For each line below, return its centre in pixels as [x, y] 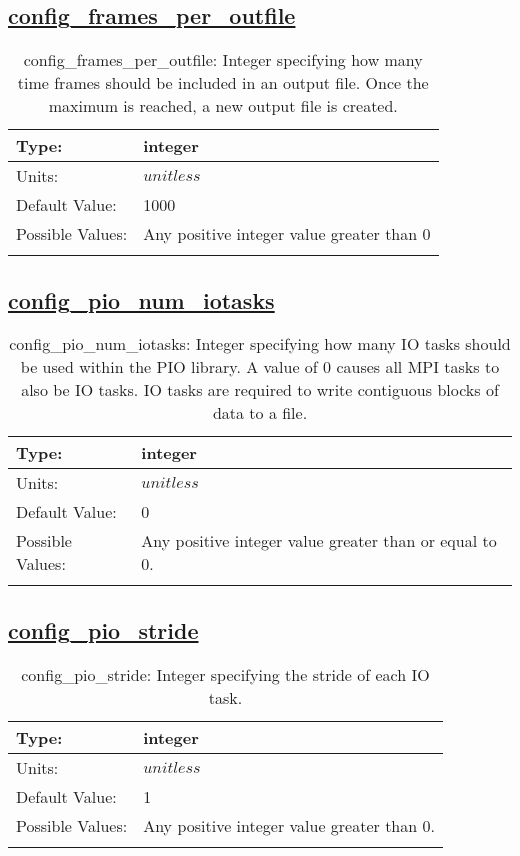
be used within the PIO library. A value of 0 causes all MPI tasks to [260, 367]
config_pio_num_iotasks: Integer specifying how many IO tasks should [260, 344]
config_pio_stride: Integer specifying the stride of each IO [225, 674]
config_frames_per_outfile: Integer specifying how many [223, 60]
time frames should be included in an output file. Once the [223, 83]
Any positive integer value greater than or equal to [319, 541]
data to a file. [260, 413]
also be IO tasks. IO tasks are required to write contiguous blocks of [260, 390]
